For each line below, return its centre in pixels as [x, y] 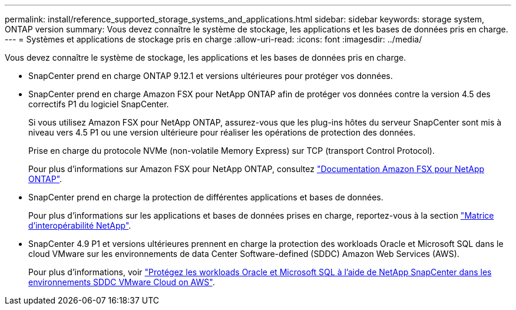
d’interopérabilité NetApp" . [80, 225]
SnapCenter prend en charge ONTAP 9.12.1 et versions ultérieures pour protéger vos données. [211, 76]
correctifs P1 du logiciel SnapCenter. [99, 104]
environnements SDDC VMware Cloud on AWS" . [122, 282]
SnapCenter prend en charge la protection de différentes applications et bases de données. [206, 197]
